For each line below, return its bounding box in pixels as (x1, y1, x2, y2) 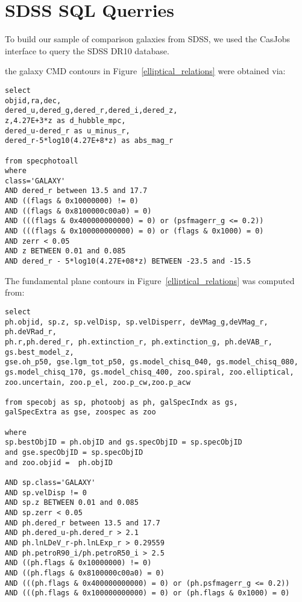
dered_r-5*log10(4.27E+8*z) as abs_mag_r (5, 136, 174, 145)
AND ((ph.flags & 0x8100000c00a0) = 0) (5, 568, 165, 577)
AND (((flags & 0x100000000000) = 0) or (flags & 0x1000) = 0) (5, 227, 264, 236)
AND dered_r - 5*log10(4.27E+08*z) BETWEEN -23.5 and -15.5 (5, 257, 251, 266)
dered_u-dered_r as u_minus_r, (5, 126, 130, 135)
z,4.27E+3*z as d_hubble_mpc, (5, 116, 126, 125)
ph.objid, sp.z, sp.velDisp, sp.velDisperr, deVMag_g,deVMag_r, (5, 317, 268, 326)
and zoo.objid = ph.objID (5, 458, 113, 467)
